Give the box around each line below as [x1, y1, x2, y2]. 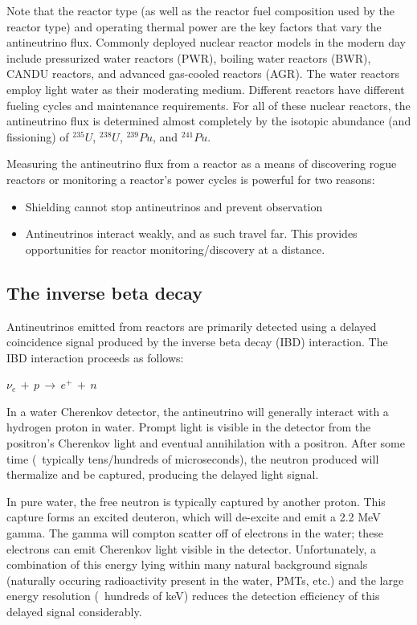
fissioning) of [6, 128, 69, 145]
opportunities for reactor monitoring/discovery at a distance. [25, 240, 325, 257]
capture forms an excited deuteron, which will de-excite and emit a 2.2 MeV [6, 509, 381, 525]
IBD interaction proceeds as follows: [6, 349, 184, 366]
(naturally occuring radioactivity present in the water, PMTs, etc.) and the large [6, 571, 404, 588]
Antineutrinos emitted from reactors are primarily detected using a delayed [6, 317, 377, 334]
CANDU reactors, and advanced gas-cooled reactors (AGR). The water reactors [6, 65, 400, 82]
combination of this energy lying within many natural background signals [6, 556, 368, 573]
